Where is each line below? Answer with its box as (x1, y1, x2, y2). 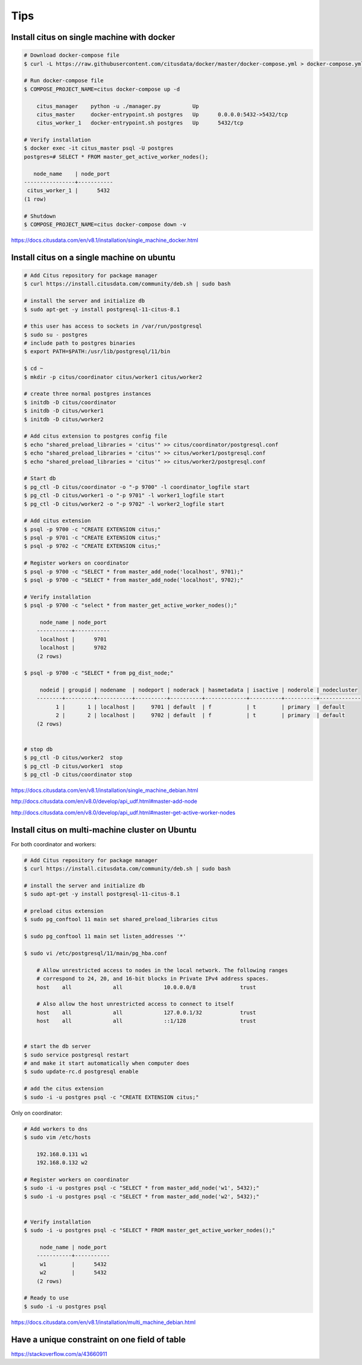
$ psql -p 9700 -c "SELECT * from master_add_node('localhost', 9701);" (24, 568, 244, 575)
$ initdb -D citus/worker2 (24, 416, 104, 423)
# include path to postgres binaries (24, 340, 136, 347)
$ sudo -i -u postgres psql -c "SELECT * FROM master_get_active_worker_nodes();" (24, 1227, 276, 1234)
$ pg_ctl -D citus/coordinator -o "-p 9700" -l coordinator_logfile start (24, 484, 250, 490)
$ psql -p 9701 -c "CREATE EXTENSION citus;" (24, 534, 161, 541)
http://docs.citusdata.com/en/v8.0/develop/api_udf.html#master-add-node (11, 798, 197, 805)
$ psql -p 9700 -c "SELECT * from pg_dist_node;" (24, 670, 174, 676)
